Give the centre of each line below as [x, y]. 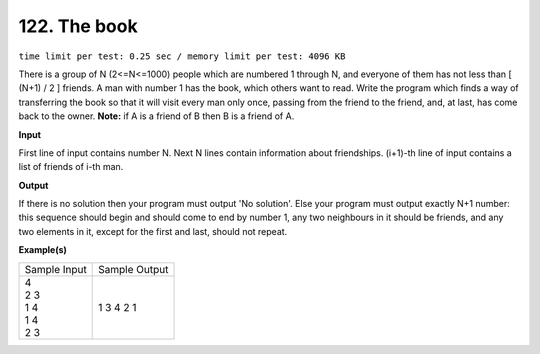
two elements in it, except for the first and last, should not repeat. [153, 231]
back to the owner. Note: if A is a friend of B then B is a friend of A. [156, 116]
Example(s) [42, 250]
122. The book [78, 26]
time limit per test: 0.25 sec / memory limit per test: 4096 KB [182, 56]
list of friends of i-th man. [71, 167]
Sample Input [55, 269]
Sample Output [133, 269]
